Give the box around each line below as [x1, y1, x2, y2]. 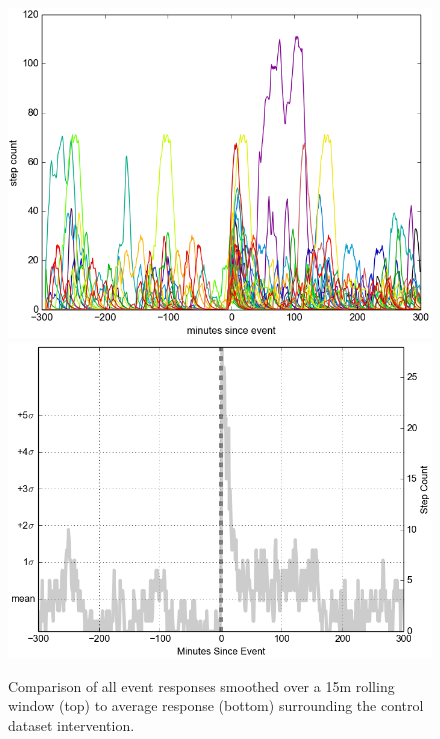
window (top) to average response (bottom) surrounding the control [8, 695, 424, 716]
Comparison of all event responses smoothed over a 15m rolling [8, 675, 395, 696]
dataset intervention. [8, 714, 135, 735]
